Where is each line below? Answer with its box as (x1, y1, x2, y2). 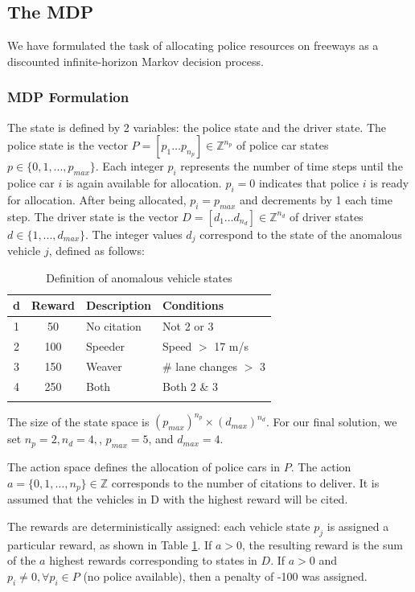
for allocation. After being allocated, (7, 191, 187, 208)
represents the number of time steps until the (180, 158, 403, 175)
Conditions (162, 297, 224, 314)
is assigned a (327, 517, 389, 534)
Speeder (86, 337, 125, 354)
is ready (370, 175, 409, 191)
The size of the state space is (7, 413, 150, 430)
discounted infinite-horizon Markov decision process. (7, 52, 264, 69)
